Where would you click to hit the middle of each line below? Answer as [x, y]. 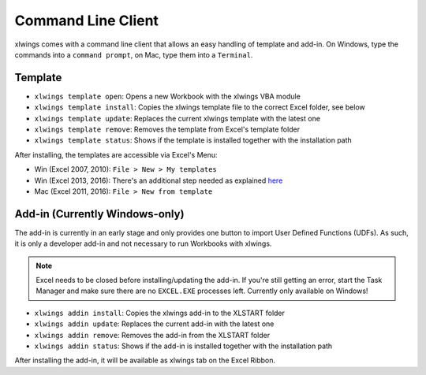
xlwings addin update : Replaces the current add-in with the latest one [154, 324]
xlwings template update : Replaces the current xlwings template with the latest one [177, 118]
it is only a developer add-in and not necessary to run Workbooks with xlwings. [143, 243]
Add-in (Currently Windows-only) [99, 214]
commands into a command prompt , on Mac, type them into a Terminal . [134, 54]
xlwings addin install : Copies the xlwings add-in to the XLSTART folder [160, 313]
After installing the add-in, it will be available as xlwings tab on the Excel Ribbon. [145, 360]
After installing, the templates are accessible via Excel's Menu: [116, 154]
